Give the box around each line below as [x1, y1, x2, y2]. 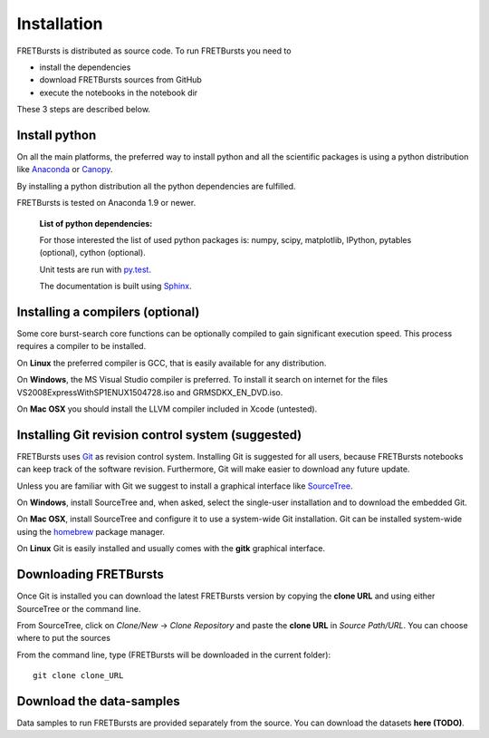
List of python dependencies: [39, 218, 153, 228]
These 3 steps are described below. [16, 104, 151, 115]
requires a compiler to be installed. [16, 341, 147, 352]
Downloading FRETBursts [16, 567, 165, 582]
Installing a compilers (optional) [16, 304, 200, 319]
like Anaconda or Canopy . [16, 164, 113, 175]
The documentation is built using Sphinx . [39, 281, 192, 292]
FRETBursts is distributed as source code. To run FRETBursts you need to [16, 45, 292, 56]
